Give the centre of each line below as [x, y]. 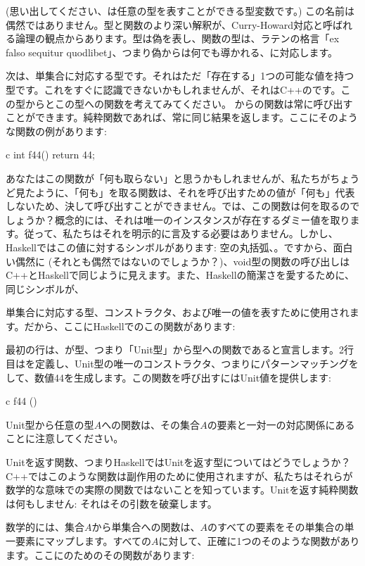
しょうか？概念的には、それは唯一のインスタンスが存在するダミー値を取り [178, 219]
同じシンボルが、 [45, 288]
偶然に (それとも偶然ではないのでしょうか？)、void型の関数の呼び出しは [182, 261]
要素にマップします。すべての [83, 541]
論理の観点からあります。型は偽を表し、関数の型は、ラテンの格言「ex [177, 38]
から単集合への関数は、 [146, 527]
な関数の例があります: [56, 131]
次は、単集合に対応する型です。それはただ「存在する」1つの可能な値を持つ [180, 76]
